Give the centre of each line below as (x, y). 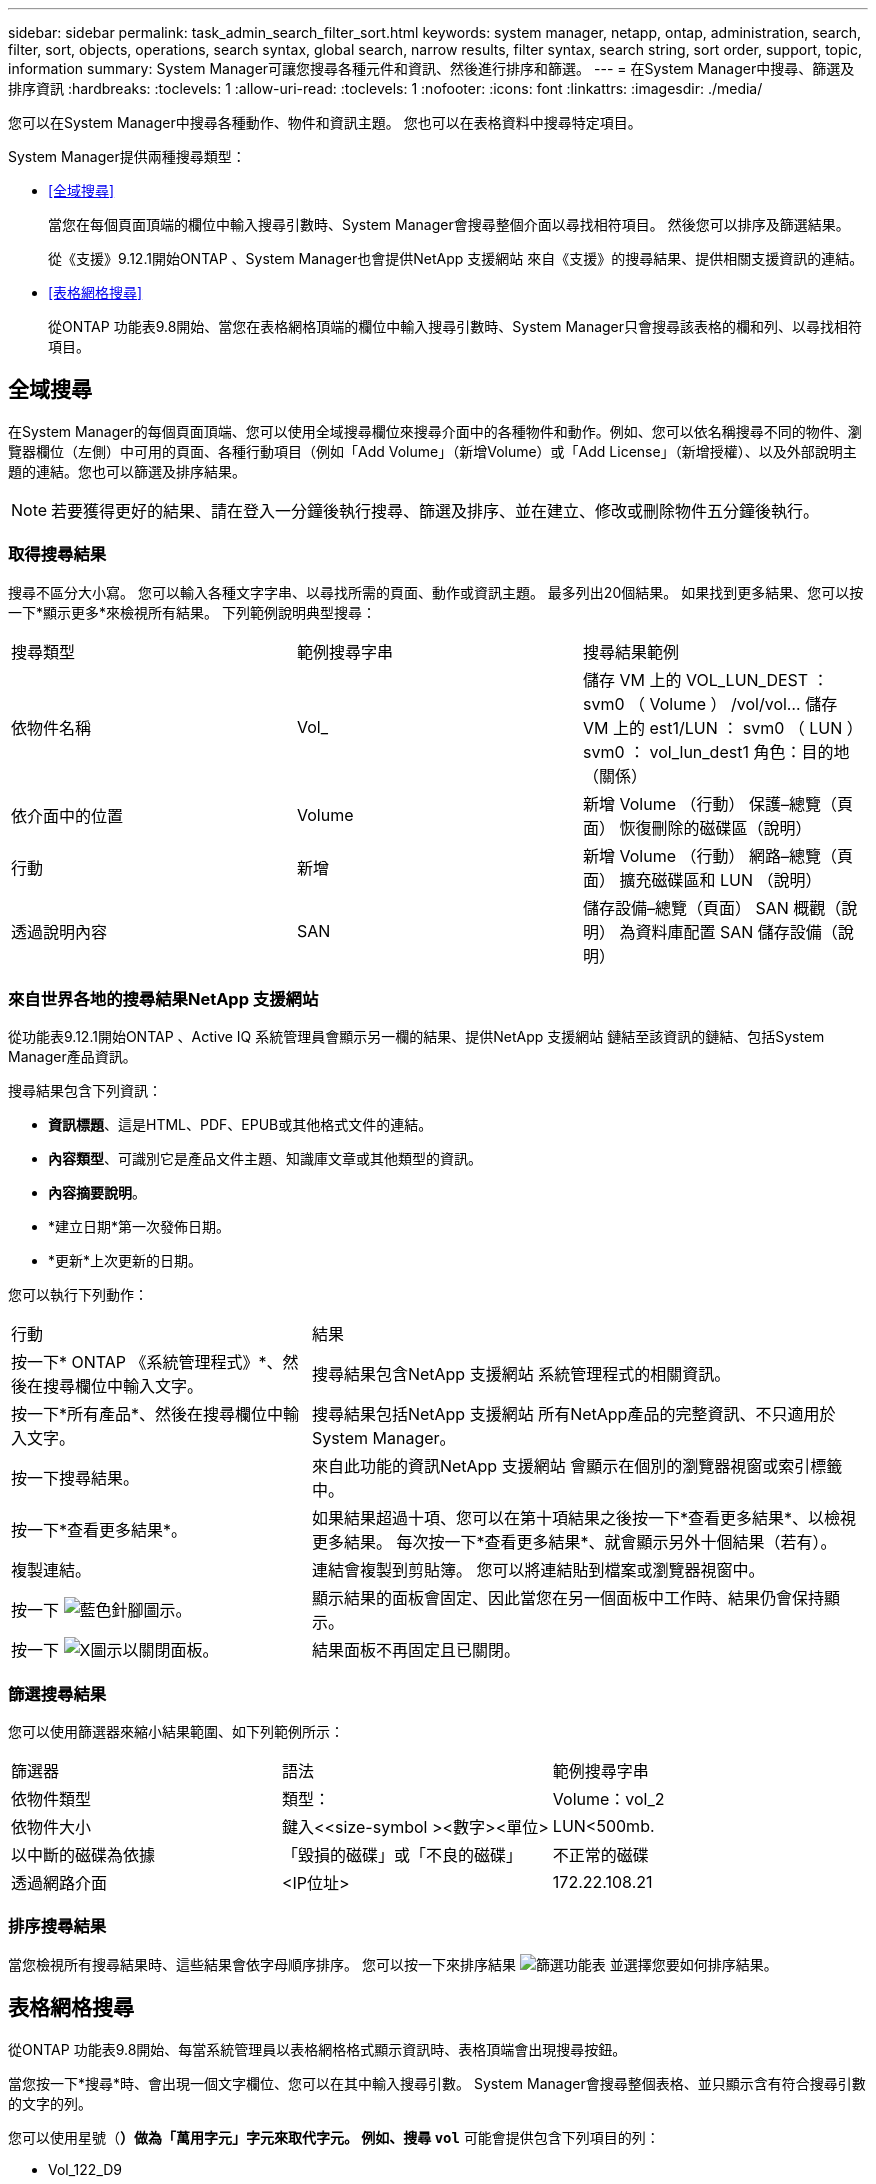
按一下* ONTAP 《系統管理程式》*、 (147, 1362)
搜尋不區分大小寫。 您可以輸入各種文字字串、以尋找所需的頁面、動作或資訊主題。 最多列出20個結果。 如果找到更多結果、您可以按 (436, 592)
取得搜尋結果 (57, 554)
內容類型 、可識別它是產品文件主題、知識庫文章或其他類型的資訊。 (265, 1159)
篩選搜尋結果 (57, 1693)
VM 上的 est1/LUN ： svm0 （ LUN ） (722, 727)
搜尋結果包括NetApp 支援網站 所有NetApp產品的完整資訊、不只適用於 (573, 1414)
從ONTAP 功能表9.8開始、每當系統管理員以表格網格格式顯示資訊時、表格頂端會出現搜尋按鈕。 (317, 2049)
